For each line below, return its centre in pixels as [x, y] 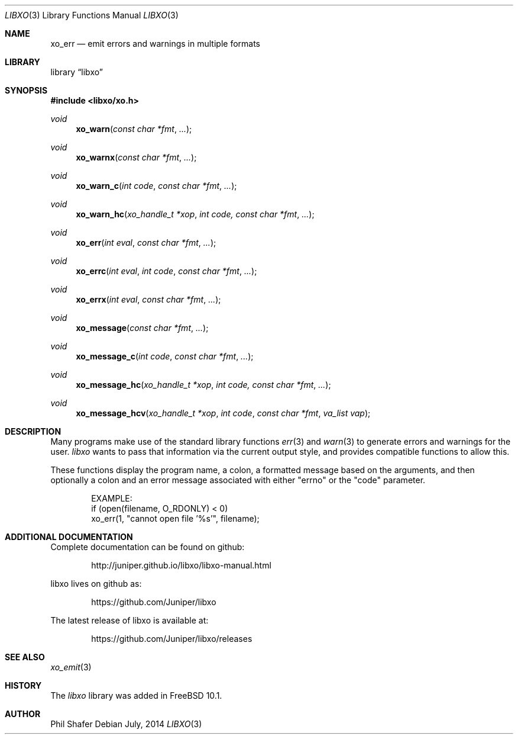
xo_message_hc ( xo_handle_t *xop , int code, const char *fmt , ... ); [203, 385]
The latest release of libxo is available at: [129, 620]
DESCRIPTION [33, 431]
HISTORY [23, 685]
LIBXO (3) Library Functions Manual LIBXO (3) [92, 15]
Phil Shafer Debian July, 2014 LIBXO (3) [126, 724]
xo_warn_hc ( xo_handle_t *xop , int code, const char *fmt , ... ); [195, 214]
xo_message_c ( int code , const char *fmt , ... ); [165, 356]
